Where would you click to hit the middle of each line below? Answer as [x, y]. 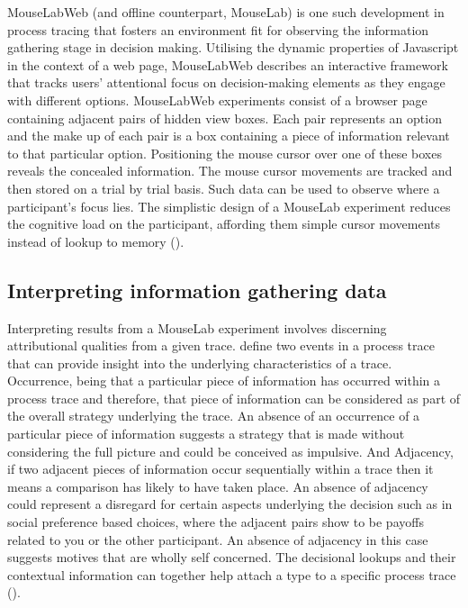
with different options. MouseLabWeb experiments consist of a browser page [217, 100]
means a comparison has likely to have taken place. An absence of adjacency [218, 486]
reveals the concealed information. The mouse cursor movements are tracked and [230, 171]
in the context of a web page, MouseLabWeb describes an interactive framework [228, 64]
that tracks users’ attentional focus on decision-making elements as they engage [226, 82]
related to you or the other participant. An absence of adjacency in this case [218, 539]
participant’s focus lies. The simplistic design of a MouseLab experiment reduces [229, 206]
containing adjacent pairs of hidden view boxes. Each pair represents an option [225, 118]
